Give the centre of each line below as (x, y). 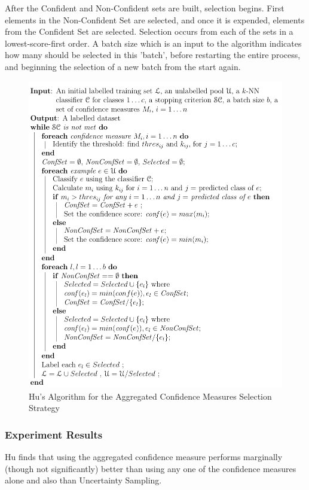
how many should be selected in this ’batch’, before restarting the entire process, (153, 55)
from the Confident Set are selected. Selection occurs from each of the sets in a (149, 31)
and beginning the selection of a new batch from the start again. (123, 66)
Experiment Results (54, 434)
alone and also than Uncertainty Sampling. (83, 480)
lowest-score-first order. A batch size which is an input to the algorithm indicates (153, 43)
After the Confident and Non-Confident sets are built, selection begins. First (145, 8)
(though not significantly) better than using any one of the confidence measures (151, 468)
